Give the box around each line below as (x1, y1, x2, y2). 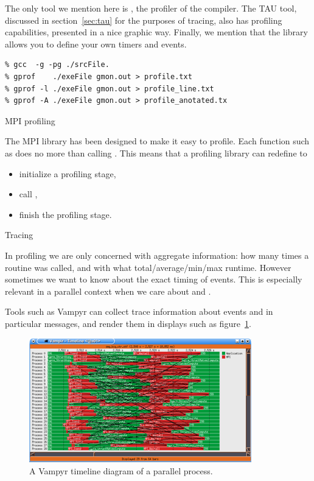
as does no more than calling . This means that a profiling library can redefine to (5, 146, 307, 159)
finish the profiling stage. (19, 208, 112, 220)
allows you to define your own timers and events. (5, 37, 187, 50)
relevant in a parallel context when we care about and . (5, 284, 211, 297)
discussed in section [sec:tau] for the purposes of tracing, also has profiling (5, 13, 282, 26)
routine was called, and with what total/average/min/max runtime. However (5, 261, 291, 273)
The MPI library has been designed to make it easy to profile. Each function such (5, 135, 310, 147)
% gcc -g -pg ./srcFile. (5, 60, 110, 69)
